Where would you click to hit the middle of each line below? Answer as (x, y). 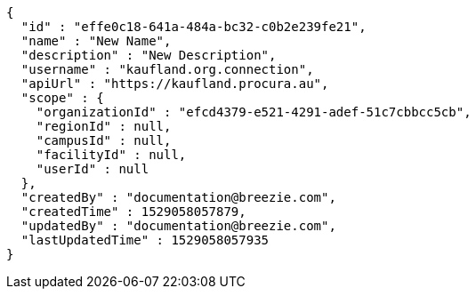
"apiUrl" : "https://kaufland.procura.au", (175, 84)
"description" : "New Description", (149, 55)
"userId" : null (93, 169)
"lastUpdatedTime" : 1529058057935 (145, 240)
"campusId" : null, (104, 140)
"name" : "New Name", (96, 41)
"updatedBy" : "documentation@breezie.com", (178, 226)
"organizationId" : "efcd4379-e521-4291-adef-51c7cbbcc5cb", (254, 112)
